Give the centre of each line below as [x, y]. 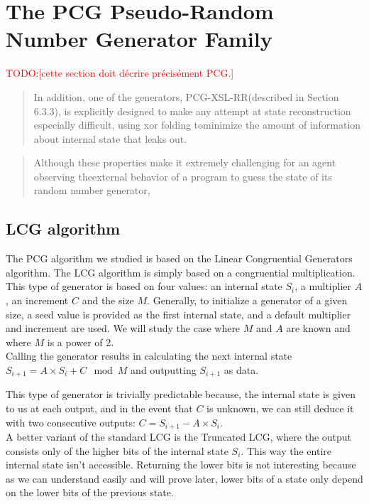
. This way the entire [286, 450]
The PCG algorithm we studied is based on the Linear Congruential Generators [179, 258]
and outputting [164, 370]
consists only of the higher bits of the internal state [117, 450]
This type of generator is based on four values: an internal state [144, 286]
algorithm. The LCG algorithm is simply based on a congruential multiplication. [181, 272]
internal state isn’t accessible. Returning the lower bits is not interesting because [181, 465]
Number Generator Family [139, 39]
